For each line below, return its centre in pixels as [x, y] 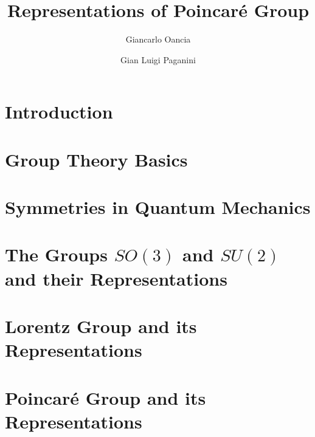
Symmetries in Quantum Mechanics [158, 207]
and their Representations [116, 278]
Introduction [59, 112]
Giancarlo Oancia [158, 39]
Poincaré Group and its [106, 397]
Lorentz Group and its [101, 326]
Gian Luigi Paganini [158, 59]
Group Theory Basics [96, 159]
